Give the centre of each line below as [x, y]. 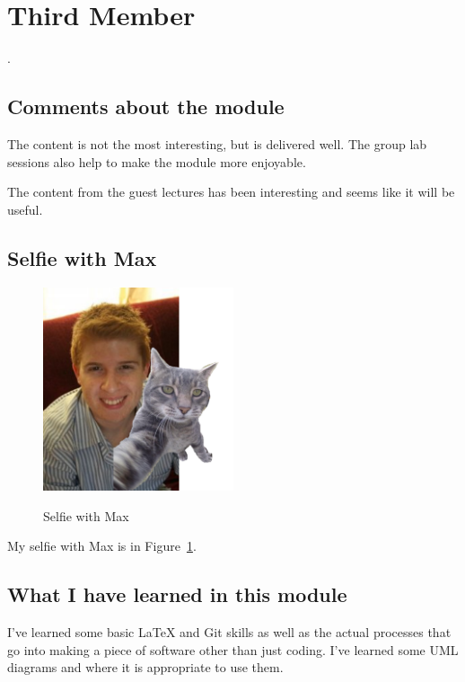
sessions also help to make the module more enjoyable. [157, 161]
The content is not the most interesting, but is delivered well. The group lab [217, 143]
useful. [25, 209]
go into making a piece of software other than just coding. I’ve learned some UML [233, 649]
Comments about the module [146, 106]
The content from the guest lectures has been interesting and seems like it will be [231, 192]
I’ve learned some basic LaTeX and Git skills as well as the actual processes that [229, 632]
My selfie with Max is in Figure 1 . [102, 546]
